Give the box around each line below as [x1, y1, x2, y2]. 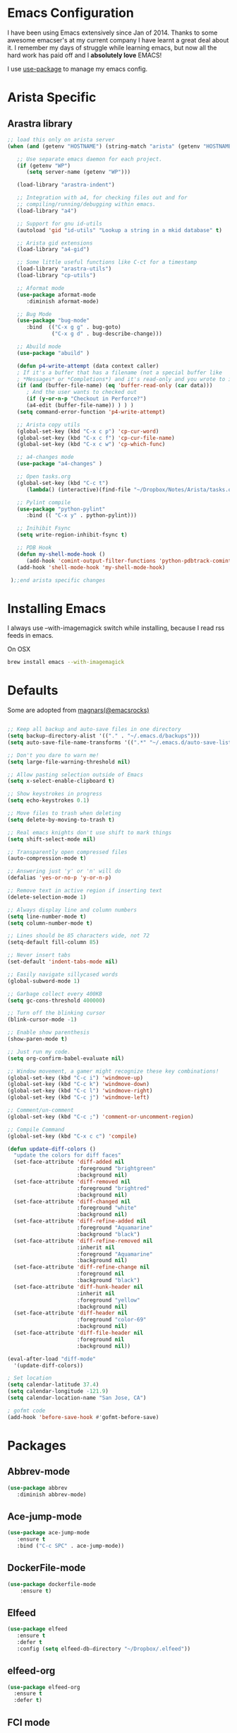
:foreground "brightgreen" [76, 1165, 157, 1172]
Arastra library [7, 117, 73, 129]
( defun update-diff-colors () [7, 1145, 97, 1153]
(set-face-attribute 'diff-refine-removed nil [13, 1237, 153, 1244]
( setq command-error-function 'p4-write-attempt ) [16, 408, 166, 415]
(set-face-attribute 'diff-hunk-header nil [13, 1283, 143, 1290]
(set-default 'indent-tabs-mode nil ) [7, 958, 119, 966]
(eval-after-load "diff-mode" [7, 1355, 97, 1363]
